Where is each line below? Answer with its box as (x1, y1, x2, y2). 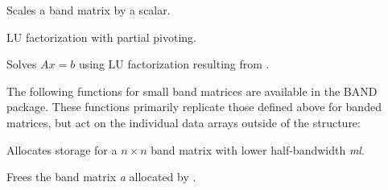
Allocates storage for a (6, 141, 118, 158)
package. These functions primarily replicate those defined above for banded (6, 98, 382, 115)
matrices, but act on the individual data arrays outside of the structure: (6, 114, 361, 130)
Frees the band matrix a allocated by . (6, 168, 196, 185)
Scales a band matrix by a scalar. (6, 2, 171, 18)
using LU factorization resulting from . (78, 56, 270, 72)
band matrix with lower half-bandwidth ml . (151, 141, 365, 158)
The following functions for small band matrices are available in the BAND (6, 82, 378, 99)
